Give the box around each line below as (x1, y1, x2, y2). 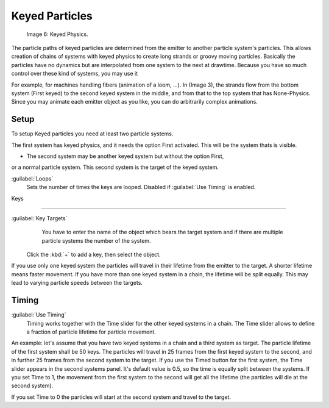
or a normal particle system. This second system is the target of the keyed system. (11, 163, 219, 171)
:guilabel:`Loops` (11, 174, 54, 182)
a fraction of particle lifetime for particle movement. (26, 328, 157, 335)
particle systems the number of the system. (41, 237, 152, 244)
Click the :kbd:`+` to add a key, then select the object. (26, 251, 161, 259)
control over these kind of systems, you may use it (11, 70, 138, 77)
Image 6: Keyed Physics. (26, 30, 88, 38)
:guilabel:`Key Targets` (11, 214, 68, 222)
